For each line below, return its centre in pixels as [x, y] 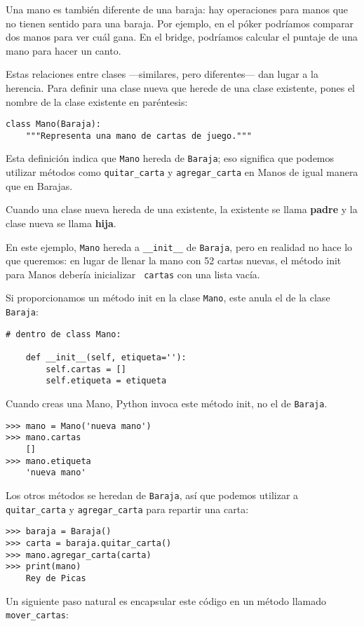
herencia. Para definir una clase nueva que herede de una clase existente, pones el [181, 87]
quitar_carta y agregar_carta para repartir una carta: [127, 509]
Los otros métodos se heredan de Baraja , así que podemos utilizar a [152, 495]
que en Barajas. [39, 185]
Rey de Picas [56, 578]
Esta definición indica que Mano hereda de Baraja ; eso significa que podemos [170, 158]
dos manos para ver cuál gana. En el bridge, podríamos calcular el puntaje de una [182, 37]
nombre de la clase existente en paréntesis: [97, 101]
